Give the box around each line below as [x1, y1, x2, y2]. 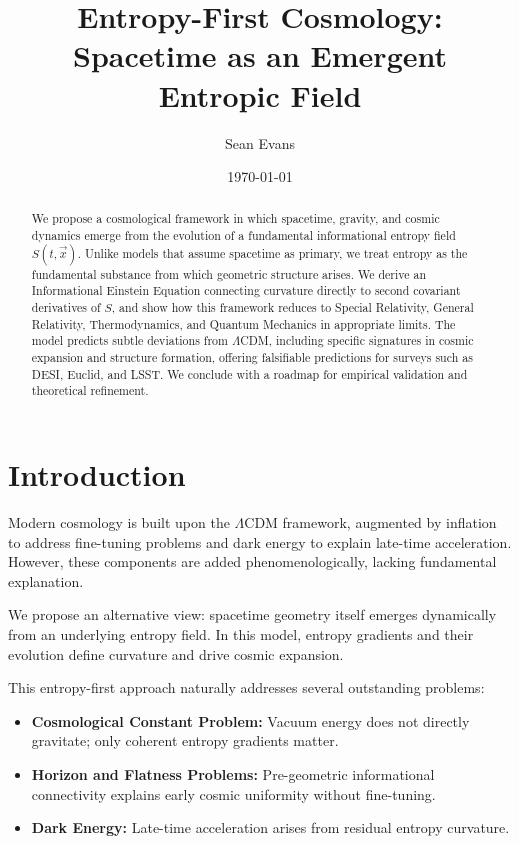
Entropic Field [158, 74, 362, 115]
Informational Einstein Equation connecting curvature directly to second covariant [31, 282, 461, 299]
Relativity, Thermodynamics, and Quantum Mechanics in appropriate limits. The [31, 315, 456, 332]
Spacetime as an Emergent [73, 35, 447, 76]
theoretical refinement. [31, 382, 149, 399]
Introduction [8, 454, 186, 495]
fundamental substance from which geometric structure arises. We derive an [31, 265, 427, 282]
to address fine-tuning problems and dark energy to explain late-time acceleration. [8, 531, 512, 552]
